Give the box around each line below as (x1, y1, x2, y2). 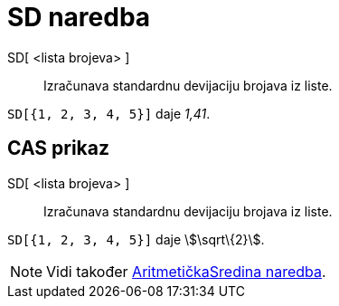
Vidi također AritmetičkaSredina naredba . (46, 262, 326, 281)
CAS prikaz (7, 137, 110, 160)
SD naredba (7, 2, 151, 33)
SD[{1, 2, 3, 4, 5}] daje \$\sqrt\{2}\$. (7, 231, 265, 247)
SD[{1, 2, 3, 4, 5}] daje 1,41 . (7, 105, 211, 121)
